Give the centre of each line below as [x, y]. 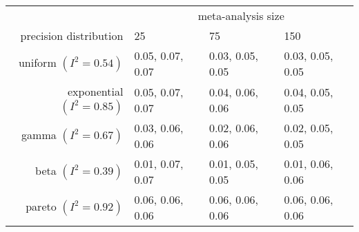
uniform [37, 62]
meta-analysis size [241, 15]
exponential [95, 91]
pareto [41, 206]
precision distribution [72, 35]
